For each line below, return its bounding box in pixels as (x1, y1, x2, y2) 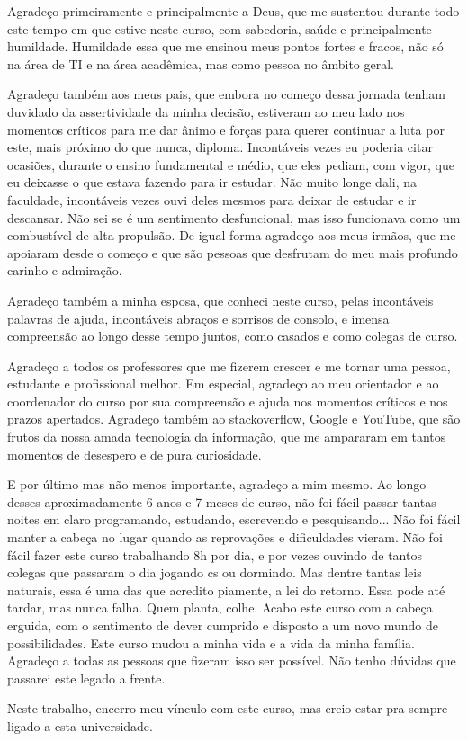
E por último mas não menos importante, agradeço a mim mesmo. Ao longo (7, 475, 427, 494)
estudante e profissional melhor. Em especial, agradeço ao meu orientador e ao (7, 374, 439, 393)
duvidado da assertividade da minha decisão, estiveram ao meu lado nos (7, 102, 405, 121)
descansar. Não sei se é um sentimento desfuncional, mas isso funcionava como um (7, 208, 461, 227)
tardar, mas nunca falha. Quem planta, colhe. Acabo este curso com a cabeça (7, 598, 433, 617)
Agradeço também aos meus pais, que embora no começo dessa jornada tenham (7, 85, 445, 103)
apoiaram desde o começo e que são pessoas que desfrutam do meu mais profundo (7, 243, 458, 262)
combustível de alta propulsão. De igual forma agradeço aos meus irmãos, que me (7, 226, 456, 245)
